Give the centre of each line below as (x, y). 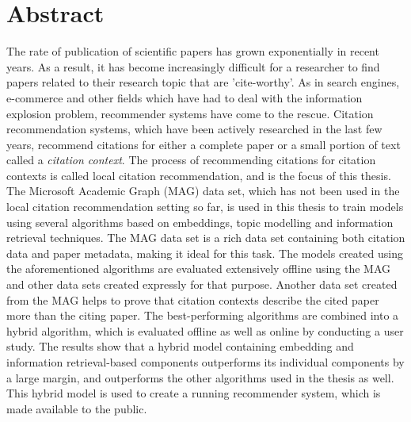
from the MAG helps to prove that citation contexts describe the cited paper (193, 299)
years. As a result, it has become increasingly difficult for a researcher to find (193, 66)
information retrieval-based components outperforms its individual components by (205, 362)
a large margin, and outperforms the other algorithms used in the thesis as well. (200, 377)
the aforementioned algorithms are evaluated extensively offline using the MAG (198, 269)
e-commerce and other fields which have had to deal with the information (185, 97)
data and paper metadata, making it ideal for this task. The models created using (205, 253)
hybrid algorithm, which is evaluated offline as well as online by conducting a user (205, 330)
